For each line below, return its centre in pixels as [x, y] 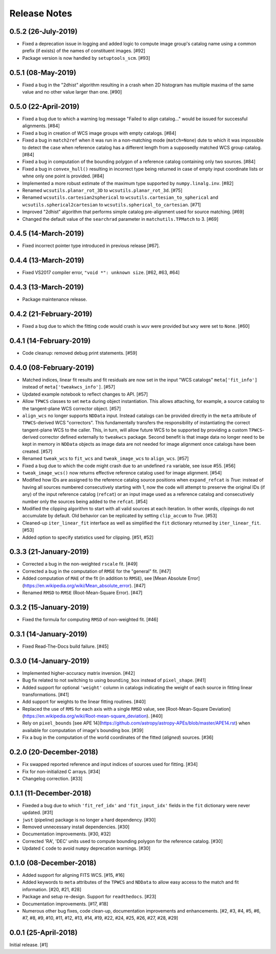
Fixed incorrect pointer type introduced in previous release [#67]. [91, 246]
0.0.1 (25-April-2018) [43, 933]
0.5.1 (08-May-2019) [43, 72]
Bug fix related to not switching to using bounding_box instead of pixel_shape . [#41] [114, 680]
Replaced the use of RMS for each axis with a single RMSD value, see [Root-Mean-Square [115, 709]
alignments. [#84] [41, 126]
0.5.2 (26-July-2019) [43, 31]
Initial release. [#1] [29, 945]
